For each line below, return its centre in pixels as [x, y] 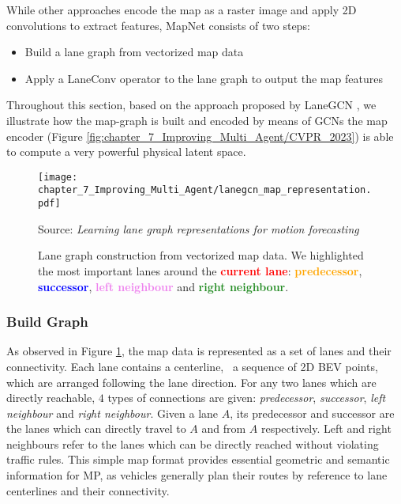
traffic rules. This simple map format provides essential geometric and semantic [198, 459]
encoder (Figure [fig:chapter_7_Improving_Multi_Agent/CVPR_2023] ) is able [200, 136]
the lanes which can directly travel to [96, 428]
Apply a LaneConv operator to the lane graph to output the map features [204, 78]
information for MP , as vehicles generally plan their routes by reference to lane [197, 475]
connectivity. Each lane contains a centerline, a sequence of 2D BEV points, [192, 366]
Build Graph [47, 322]
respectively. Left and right [326, 428]
